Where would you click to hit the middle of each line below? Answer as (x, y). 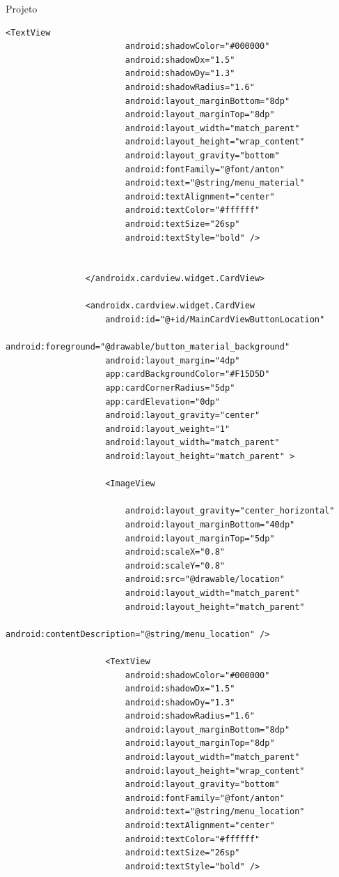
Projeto (22, 8)
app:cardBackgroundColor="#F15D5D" (188, 374)
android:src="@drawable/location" (205, 579)
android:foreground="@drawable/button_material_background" (148, 347)
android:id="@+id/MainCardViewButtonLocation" (215, 320)
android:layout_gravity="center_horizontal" (230, 511)
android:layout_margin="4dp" (173, 360)
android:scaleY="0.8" (175, 565)
